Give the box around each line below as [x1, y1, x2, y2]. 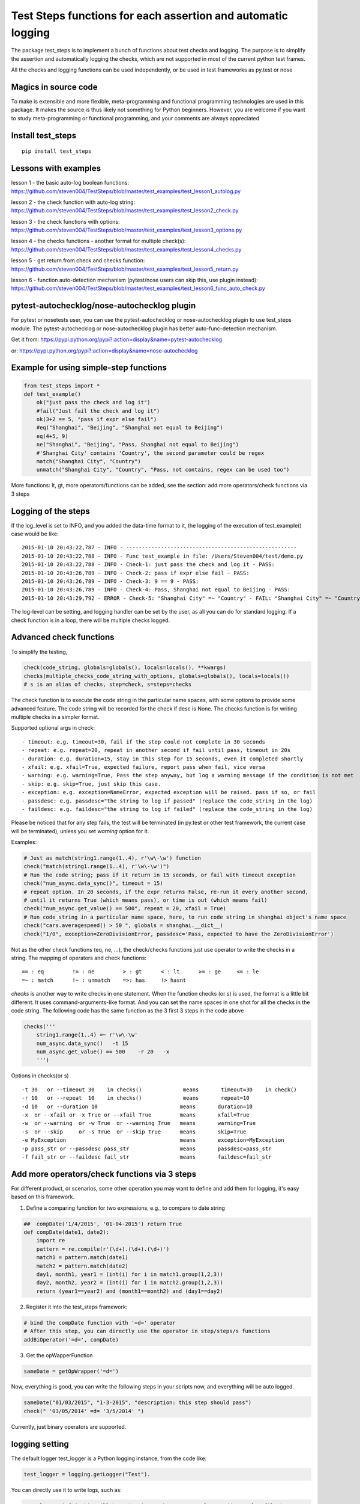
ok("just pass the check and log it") [36, 399, 151, 406]
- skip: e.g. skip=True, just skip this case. [22, 780, 161, 787]
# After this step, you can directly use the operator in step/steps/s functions [23, 1328, 271, 1335]
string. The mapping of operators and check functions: [11, 954, 147, 961]
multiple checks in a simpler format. [11, 713, 100, 721]
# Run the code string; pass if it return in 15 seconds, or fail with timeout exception [23, 871, 296, 878]
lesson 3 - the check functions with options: [11, 218, 120, 225]
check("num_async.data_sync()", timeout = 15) [23, 880, 163, 887]
